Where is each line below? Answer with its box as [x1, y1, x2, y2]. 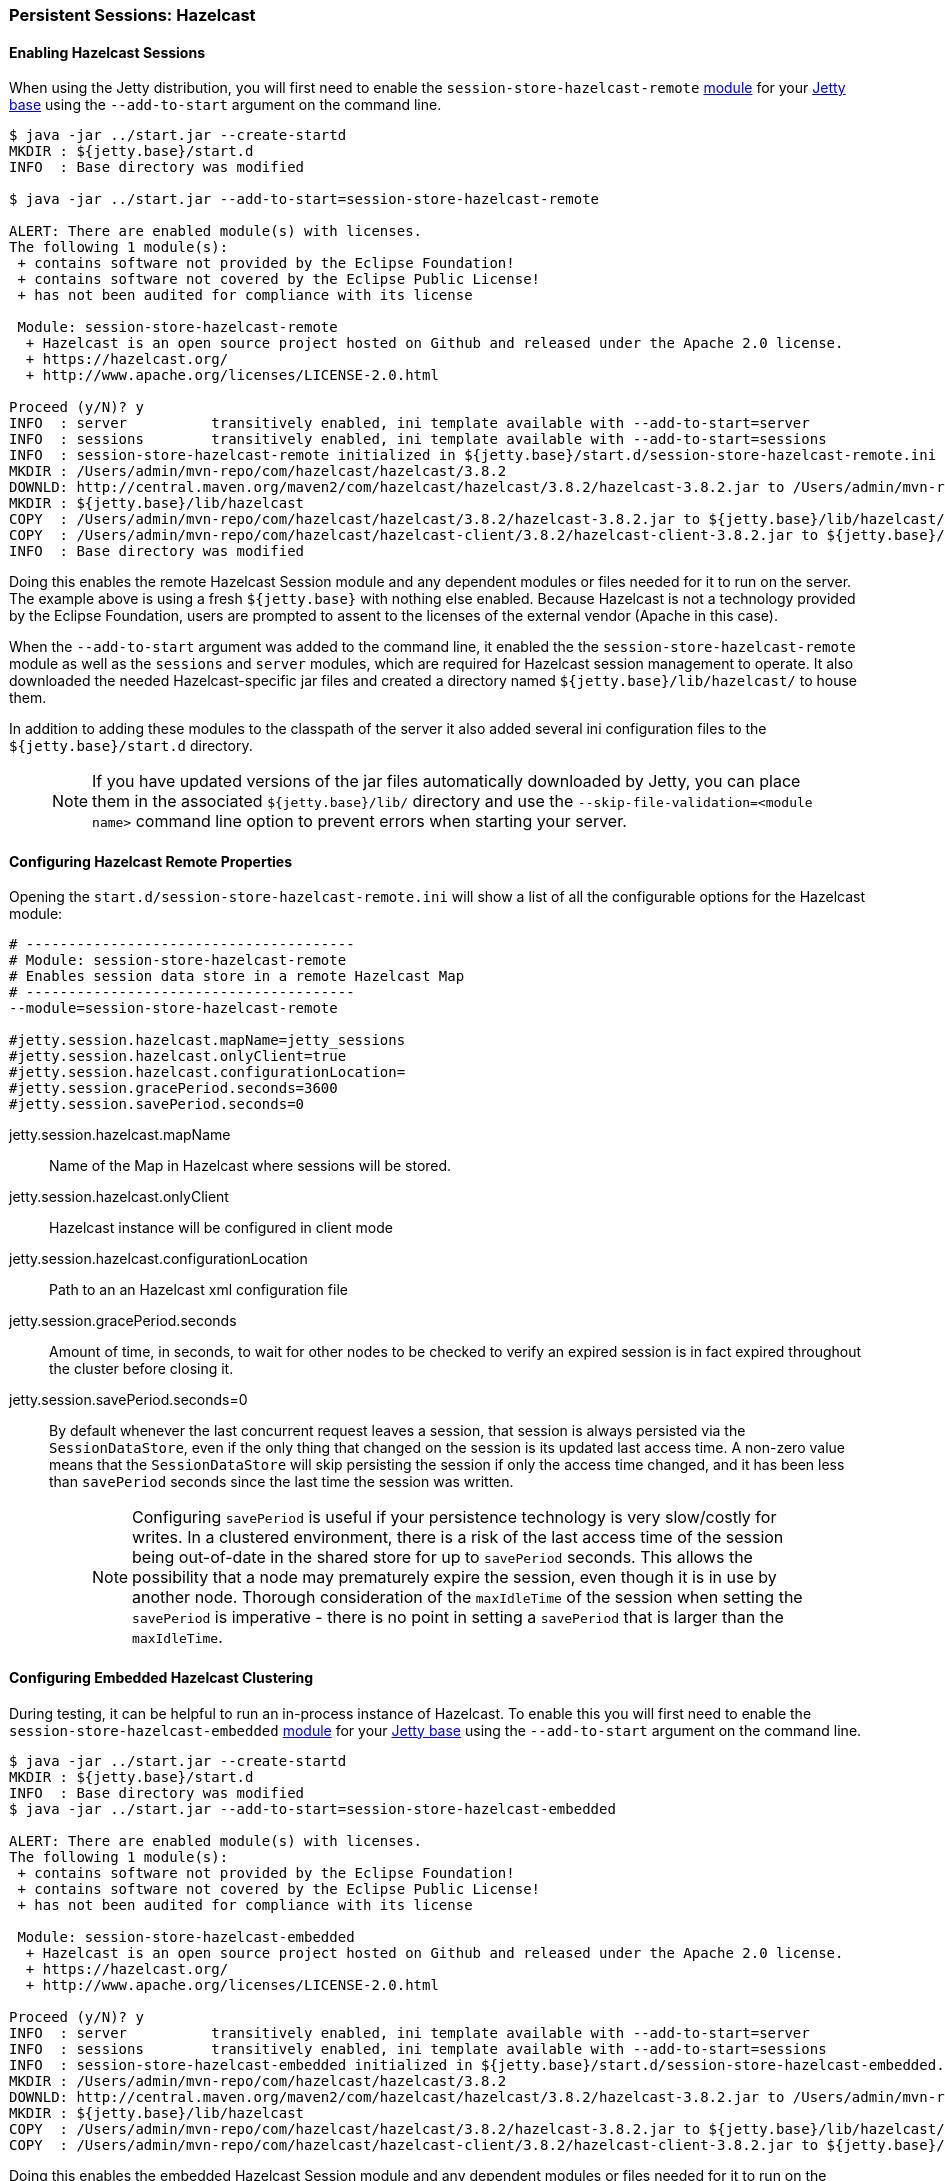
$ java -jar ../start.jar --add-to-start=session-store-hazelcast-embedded [9, 1800, 616, 1817]
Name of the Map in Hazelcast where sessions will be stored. [49, 1157, 452, 1175]
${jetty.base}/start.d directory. [9, 737, 253, 755]
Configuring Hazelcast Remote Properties [9, 852, 293, 870]
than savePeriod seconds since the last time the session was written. [49, 1473, 514, 1491]
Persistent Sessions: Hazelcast [9, 5, 256, 25]
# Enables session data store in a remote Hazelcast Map [9, 968, 465, 985]
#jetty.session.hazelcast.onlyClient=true [9, 1048, 347, 1065]
